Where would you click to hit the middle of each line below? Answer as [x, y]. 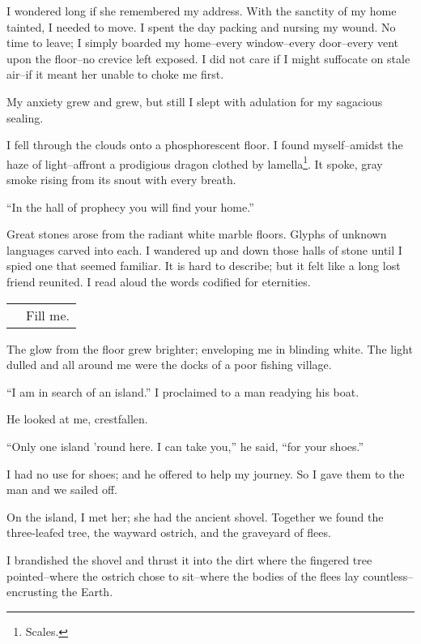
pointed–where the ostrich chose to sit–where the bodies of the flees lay [183, 575]
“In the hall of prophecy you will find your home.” [130, 206]
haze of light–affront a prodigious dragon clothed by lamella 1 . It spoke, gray [195, 162]
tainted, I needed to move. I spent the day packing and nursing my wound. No [201, 26]
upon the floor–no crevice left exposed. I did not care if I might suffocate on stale [208, 58]
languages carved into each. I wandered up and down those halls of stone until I [204, 249]
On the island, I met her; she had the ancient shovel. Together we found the [195, 516]
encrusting [32, 592]
